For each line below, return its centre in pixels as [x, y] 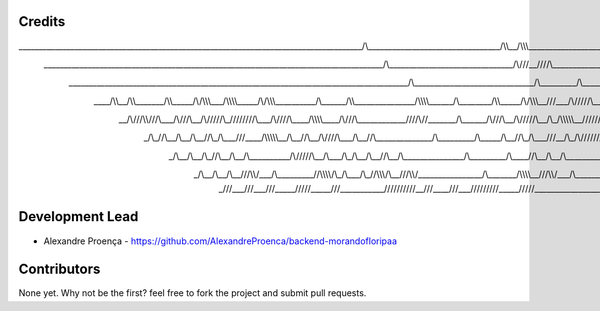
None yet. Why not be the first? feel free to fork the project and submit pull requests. [192, 293]
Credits [42, 21]
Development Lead [78, 216]
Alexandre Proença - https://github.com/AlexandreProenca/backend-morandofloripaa [220, 241]
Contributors [59, 269]
